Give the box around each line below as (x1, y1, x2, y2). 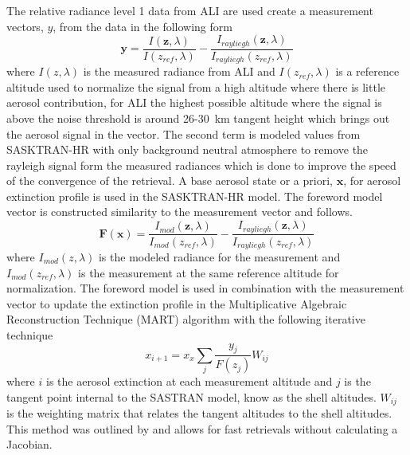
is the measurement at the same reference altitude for (78, 264, 339, 280)
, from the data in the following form (53, 18, 232, 34)
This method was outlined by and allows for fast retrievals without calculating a (6, 420, 398, 437)
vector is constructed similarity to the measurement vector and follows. (6, 203, 353, 220)
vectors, (6, 18, 44, 34)
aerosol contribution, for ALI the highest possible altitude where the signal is (6, 94, 382, 111)
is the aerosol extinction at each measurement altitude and (45, 373, 333, 390)
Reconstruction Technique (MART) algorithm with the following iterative (6, 311, 365, 328)
